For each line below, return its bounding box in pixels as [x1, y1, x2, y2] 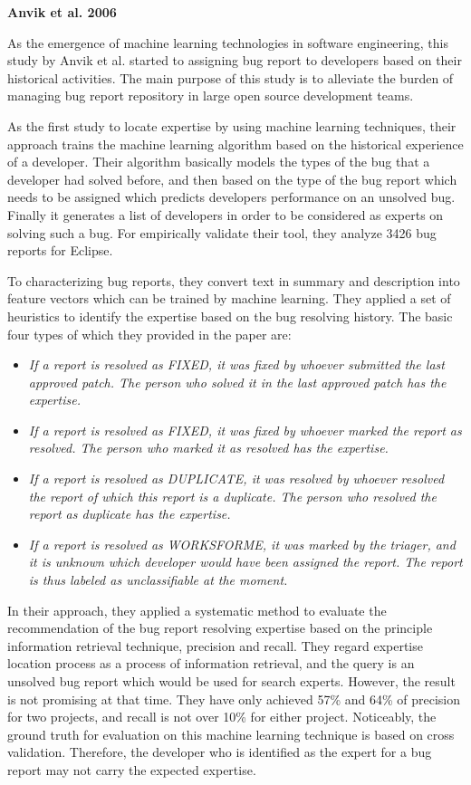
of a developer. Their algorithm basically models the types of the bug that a [7, 152, 430, 171]
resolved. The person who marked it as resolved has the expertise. [28, 438, 389, 457]
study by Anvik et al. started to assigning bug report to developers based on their [7, 51, 462, 70]
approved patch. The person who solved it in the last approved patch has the [28, 372, 447, 391]
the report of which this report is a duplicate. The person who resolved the [28, 486, 437, 505]
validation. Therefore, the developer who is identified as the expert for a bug [7, 742, 432, 761]
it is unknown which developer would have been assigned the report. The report [28, 552, 463, 571]
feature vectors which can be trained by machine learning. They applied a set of [7, 289, 451, 308]
